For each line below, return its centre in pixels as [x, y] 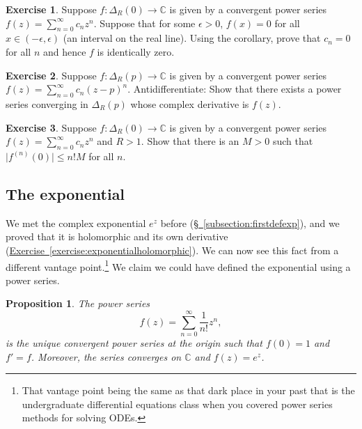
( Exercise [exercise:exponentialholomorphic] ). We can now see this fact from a [172, 250]
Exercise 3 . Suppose [51, 127]
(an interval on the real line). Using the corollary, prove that [192, 38]
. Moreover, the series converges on [106, 356]
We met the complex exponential [76, 223]
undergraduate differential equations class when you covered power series [177, 404]
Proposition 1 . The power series [78, 303]
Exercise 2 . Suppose [51, 75]
